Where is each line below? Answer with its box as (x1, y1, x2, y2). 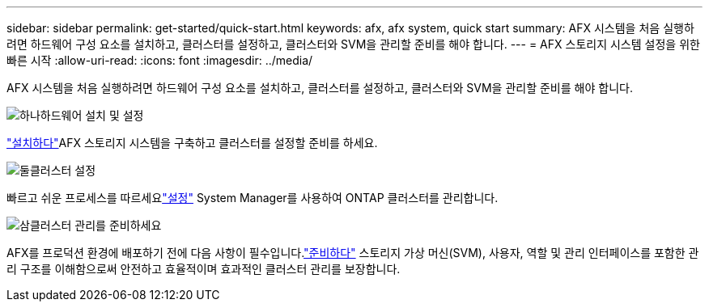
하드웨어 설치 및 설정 (40, 108, 144, 122)
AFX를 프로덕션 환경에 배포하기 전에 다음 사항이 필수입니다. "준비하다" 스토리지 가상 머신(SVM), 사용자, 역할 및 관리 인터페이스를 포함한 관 (6, 246, 699, 259)
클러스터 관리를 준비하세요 (29, 218, 162, 232)
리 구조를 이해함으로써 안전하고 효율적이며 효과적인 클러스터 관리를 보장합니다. (6, 262, 401, 276)
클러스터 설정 (29, 163, 96, 177)
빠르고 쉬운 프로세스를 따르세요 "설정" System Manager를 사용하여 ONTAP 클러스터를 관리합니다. (6, 191, 499, 205)
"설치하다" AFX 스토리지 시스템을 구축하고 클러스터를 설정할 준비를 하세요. (6, 136, 378, 150)
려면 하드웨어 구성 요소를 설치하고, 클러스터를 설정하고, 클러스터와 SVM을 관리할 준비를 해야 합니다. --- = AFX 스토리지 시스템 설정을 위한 (6, 37, 700, 51)
